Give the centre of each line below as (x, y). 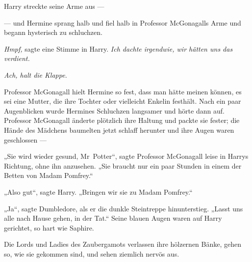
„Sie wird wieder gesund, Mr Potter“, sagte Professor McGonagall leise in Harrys (126, 156)
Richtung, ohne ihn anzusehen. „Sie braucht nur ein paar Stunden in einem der (123, 165)
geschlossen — (25, 139)
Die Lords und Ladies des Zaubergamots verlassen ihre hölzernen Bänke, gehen (123, 244)
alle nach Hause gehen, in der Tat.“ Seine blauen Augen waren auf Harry (113, 218)
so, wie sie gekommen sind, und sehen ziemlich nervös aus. (92, 253)
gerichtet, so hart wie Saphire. (49, 227)
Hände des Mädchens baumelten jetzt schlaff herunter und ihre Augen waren (119, 130)
